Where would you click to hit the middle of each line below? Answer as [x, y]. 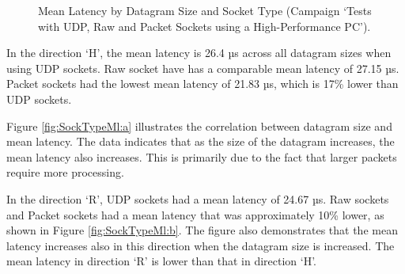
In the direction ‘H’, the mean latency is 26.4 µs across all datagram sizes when [199, 53]
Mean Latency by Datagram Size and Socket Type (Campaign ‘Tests [205, 10]
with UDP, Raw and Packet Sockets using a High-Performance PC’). [204, 26]
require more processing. [65, 172]
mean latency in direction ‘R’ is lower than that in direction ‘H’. [162, 261]
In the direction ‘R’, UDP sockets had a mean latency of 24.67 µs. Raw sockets [198, 198]
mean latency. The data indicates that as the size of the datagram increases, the [201, 141]
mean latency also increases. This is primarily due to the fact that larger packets [202, 156]
